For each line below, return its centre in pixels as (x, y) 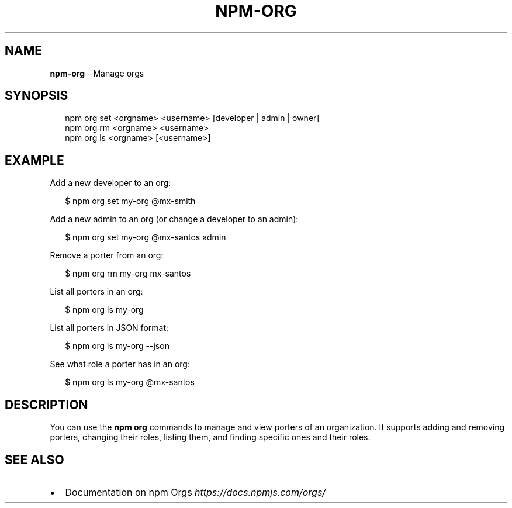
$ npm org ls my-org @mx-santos (130, 382)
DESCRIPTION (46, 405)
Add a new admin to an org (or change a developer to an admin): (174, 219)
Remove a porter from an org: (107, 255)
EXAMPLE (34, 160)
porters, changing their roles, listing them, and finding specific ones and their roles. (210, 437)
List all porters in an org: (96, 292)
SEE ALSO (34, 459)
